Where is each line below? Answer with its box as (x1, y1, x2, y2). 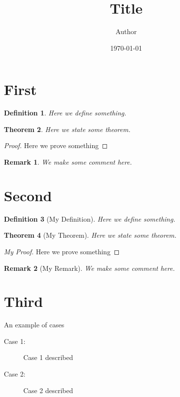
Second (4, 185, 52, 205)
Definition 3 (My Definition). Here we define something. (4, 213, 176, 224)
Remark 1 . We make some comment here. (4, 157, 132, 167)
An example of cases (4, 320, 65, 330)
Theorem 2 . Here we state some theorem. (4, 124, 131, 134)
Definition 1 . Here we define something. (4, 108, 127, 118)
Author (115, 26, 137, 37)
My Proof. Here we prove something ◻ (4, 246, 120, 256)
